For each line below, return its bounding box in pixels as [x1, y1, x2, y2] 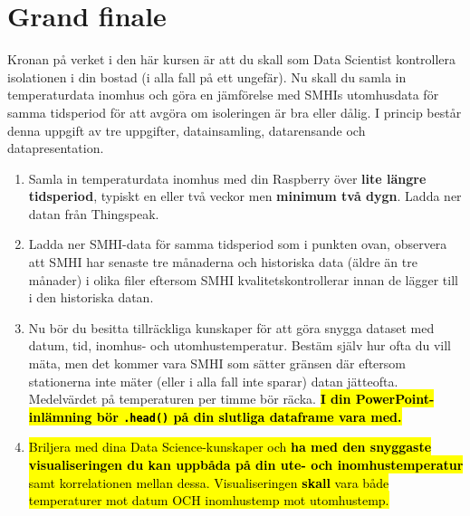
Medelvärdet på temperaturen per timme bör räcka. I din [28, 389, 351, 408]
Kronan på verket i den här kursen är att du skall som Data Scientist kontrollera [7, 50, 456, 69]
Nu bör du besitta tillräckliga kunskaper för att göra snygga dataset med [28, 318, 435, 337]
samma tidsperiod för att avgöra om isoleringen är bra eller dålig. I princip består [7, 102, 462, 121]
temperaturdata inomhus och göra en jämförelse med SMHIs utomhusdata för [7, 85, 439, 104]
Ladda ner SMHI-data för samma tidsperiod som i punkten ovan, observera [28, 234, 447, 253]
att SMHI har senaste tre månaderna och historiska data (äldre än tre [28, 253, 417, 272]
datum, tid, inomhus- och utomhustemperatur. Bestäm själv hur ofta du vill [28, 336, 451, 355]
